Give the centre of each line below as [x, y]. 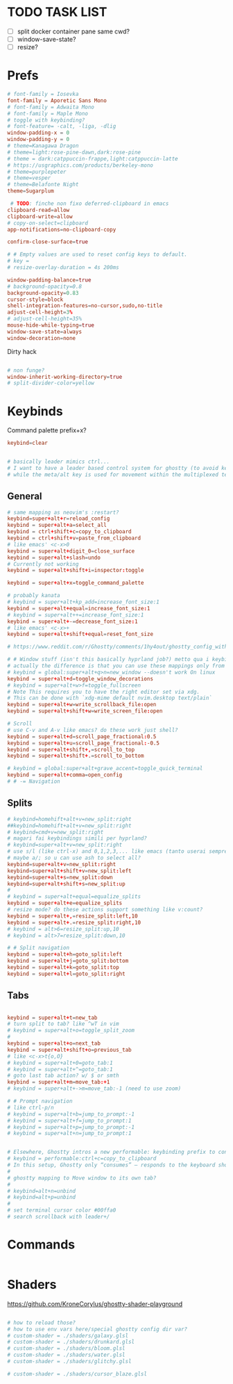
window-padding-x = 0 [38, 133]
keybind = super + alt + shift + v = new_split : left [69, 871]
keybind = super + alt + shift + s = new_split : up [67, 884]
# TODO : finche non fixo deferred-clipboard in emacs [89, 204]
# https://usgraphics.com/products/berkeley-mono [80, 165]
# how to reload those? [42, 1322]
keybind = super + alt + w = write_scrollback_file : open [82, 705]
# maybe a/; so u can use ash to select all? [74, 858]
